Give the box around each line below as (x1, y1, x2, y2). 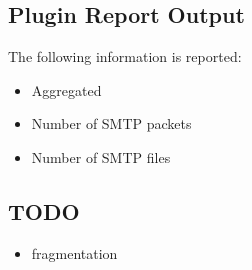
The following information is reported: (8, 46, 242, 67)
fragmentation (31, 242, 118, 263)
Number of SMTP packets (31, 113, 192, 134)
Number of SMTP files (31, 146, 171, 167)
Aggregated (31, 79, 102, 100)
